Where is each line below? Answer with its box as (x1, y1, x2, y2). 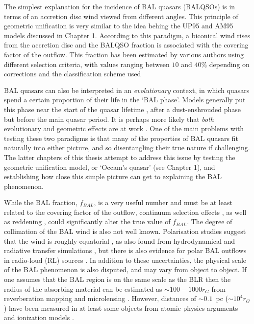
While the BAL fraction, (4, 197, 77, 208)
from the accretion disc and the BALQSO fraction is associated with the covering (4, 40, 249, 50)
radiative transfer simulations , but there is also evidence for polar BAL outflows (4, 245, 247, 255)
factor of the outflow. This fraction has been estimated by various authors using (4, 49, 244, 59)
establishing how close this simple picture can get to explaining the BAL (4, 171, 222, 182)
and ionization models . (4, 312, 74, 323)
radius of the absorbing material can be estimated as (4, 283, 162, 294)
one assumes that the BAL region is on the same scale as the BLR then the (4, 274, 231, 284)
